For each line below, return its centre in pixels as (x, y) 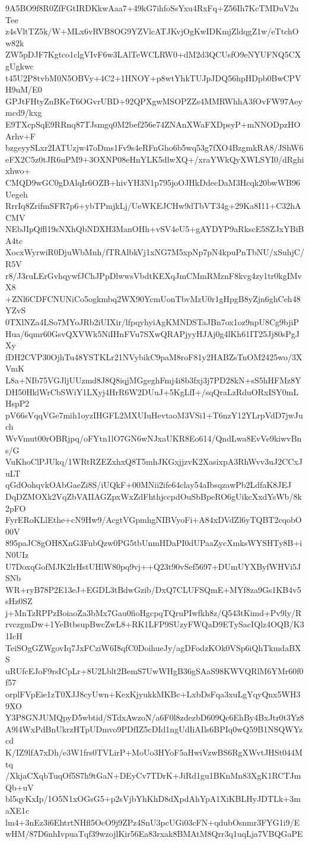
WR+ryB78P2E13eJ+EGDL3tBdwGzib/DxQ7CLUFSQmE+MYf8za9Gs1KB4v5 (153, 589)
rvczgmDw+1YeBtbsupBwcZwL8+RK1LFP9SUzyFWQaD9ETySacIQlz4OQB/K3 (155, 624)
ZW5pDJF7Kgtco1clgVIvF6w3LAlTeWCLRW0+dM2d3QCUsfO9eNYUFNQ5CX (153, 54)
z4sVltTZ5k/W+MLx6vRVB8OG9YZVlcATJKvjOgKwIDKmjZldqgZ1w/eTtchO (152, 31)
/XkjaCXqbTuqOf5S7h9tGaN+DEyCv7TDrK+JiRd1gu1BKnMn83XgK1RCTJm (153, 775)
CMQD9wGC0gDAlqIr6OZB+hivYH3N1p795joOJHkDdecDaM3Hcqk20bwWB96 (153, 182)
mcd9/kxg (24, 112)
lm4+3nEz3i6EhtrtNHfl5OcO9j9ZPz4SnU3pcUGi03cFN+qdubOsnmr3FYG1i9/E (153, 822)
